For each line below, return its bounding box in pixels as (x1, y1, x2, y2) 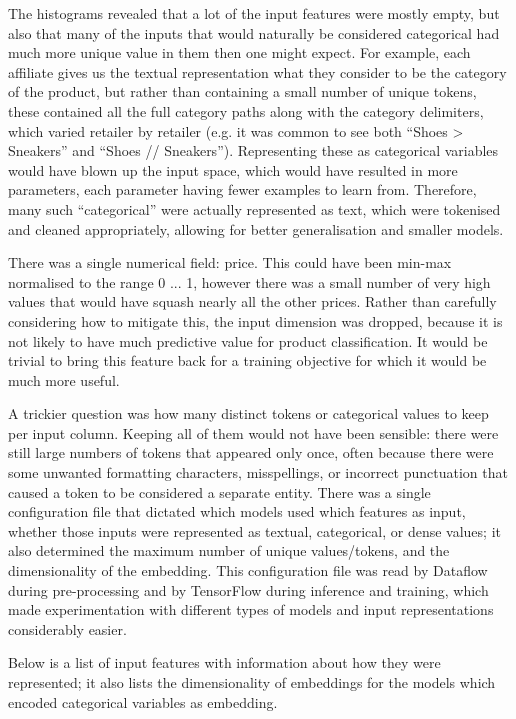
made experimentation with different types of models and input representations (8, 599, 494, 620)
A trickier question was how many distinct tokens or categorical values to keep (8, 403, 489, 424)
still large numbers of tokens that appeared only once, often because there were (8, 442, 494, 463)
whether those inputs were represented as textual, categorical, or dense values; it (8, 520, 501, 541)
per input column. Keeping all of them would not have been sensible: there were (8, 422, 499, 443)
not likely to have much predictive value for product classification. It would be (8, 330, 488, 351)
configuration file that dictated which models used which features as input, (8, 501, 466, 522)
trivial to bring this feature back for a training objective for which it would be (8, 350, 487, 371)
